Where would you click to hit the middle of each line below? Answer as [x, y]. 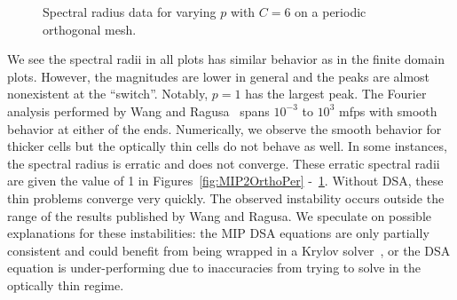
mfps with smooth [388, 111]
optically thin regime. [66, 284]
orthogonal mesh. [90, 29]
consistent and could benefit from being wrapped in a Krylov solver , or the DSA [229, 250]
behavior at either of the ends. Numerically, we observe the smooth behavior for [225, 128]
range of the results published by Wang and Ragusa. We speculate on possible [219, 215]
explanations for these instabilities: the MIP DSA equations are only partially [218, 233]
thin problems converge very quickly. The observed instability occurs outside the [226, 197]
